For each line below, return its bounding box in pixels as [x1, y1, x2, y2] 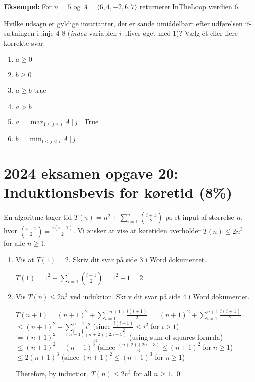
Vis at [15, 254, 34, 265]
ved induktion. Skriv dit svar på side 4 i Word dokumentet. [70, 291, 250, 301]
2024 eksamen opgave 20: [4, 163, 178, 183]
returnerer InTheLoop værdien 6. [139, 1, 240, 11]
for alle [4, 238, 25, 248]
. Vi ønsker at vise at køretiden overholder [73, 225, 201, 236]
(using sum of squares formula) [129, 332, 223, 342]
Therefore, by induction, [15, 368, 89, 379]
